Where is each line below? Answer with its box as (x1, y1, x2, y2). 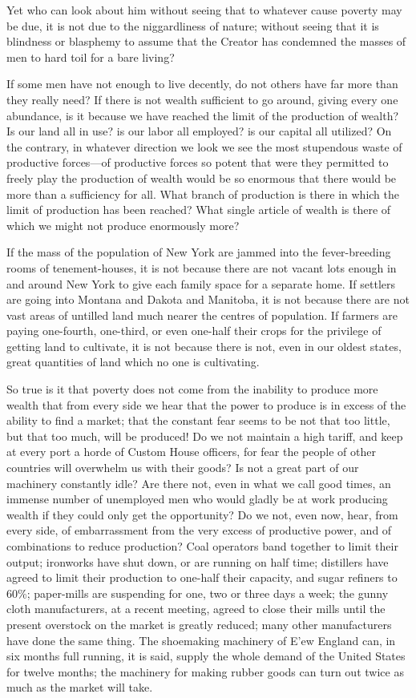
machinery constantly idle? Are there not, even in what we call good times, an (6, 474, 391, 491)
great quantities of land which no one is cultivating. (6, 353, 260, 370)
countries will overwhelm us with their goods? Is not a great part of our (6, 459, 359, 476)
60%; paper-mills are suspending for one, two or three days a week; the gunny (6, 584, 389, 601)
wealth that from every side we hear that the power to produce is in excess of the (6, 396, 406, 413)
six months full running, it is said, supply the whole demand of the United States (6, 648, 406, 664)
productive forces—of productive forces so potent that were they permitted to (6, 154, 389, 171)
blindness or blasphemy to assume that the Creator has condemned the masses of (6, 33, 406, 50)
